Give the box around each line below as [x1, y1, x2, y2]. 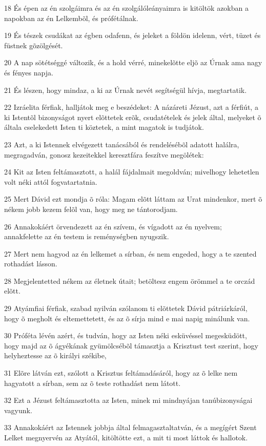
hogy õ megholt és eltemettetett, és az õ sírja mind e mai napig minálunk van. [4, 313, 250, 323]
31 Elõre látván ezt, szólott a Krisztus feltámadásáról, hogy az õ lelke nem [4, 367, 238, 378]
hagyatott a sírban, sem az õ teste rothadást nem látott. [4, 377, 181, 388]
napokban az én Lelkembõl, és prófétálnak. [4, 12, 138, 23]
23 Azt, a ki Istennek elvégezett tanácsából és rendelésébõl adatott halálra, [4, 139, 239, 149]
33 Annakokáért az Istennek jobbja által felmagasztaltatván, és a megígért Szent [4, 422, 257, 433]
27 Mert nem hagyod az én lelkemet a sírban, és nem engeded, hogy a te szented [4, 248, 257, 259]
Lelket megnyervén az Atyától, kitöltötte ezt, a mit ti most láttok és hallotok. [4, 432, 248, 442]
